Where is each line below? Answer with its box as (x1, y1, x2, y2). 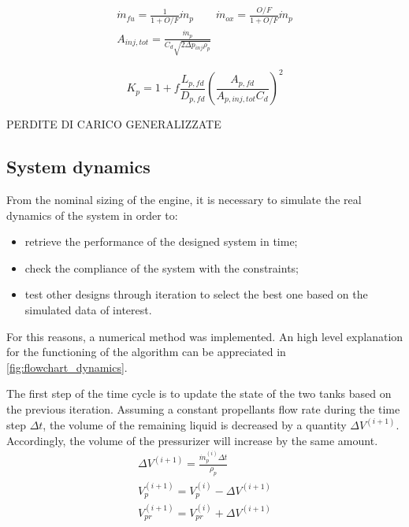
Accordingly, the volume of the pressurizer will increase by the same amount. (6, 432, 378, 448)
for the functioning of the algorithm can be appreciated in (6, 343, 286, 360)
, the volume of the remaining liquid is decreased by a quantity (43, 416, 347, 432)
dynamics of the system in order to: (6, 206, 178, 223)
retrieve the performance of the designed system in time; (24, 233, 298, 250)
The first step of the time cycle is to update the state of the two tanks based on (6, 385, 392, 402)
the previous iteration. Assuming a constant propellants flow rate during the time (6, 400, 400, 417)
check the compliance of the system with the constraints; (24, 259, 299, 276)
